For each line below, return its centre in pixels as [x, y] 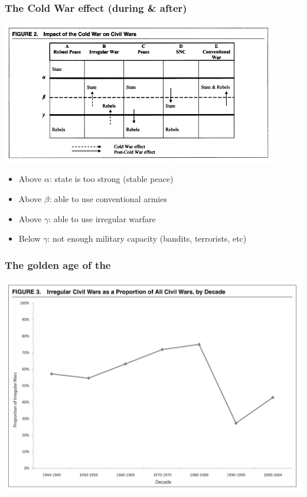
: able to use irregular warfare [102, 218]
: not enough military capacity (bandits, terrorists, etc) [147, 238]
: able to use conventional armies [108, 199]
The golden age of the [58, 264]
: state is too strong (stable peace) [111, 179]
